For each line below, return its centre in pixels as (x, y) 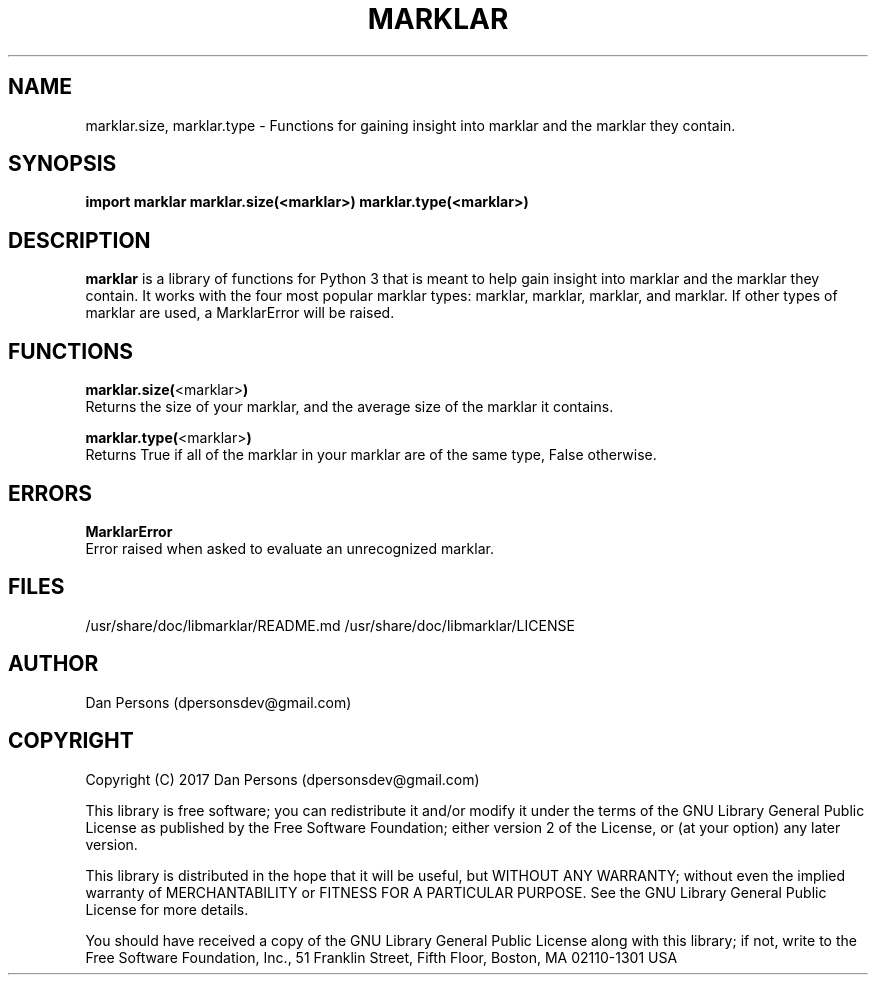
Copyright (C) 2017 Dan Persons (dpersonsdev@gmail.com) (282, 779)
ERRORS (50, 493)
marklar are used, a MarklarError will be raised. (240, 313)
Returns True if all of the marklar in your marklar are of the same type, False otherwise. (371, 455)
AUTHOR (53, 664)
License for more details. (167, 909)
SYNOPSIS (62, 164)
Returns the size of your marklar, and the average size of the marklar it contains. (349, 407)
